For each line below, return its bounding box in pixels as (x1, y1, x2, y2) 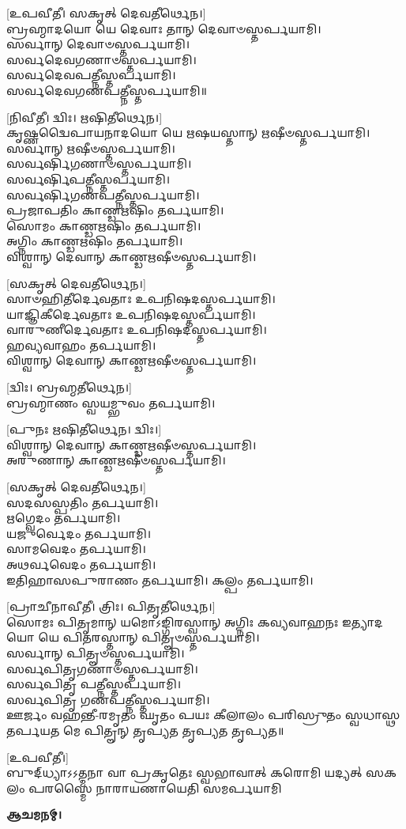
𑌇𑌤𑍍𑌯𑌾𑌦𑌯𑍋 (342, 613, 384, 630)
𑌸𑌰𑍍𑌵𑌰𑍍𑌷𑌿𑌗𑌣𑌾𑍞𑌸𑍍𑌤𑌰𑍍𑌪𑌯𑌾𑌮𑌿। (6, 155, 192, 172)
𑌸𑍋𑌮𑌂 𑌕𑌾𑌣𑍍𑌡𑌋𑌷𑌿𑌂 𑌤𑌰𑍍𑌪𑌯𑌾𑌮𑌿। (6, 217, 201, 233)
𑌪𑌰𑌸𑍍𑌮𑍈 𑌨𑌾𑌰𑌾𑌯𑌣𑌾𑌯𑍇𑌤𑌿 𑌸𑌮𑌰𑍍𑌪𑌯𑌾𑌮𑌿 (28, 779, 282, 796)
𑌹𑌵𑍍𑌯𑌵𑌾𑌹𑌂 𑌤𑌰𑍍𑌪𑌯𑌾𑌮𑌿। (6, 336, 156, 353)
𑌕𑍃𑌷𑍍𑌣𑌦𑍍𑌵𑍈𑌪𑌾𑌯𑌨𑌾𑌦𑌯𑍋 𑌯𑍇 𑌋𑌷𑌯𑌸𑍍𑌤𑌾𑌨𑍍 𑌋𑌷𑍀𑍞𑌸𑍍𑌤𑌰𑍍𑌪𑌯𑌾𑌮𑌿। (6, 124, 370, 141)
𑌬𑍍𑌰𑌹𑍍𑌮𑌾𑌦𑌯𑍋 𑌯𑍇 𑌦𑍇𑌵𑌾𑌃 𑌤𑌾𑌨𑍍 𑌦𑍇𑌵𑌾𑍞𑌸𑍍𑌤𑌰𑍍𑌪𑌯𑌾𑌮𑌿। (6, 20, 321, 36)
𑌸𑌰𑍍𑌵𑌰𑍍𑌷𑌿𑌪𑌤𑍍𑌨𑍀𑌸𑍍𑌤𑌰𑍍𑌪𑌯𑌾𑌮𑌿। (6, 170, 171, 187)
